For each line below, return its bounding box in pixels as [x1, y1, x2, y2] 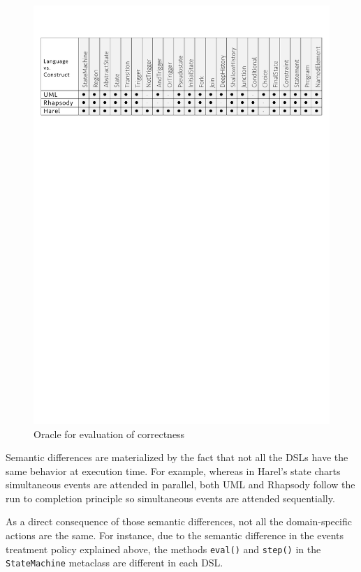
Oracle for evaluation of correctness [34, 426, 185, 441]
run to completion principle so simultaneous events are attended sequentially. [6, 490, 335, 505]
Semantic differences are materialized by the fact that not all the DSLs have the [6, 450, 348, 465]
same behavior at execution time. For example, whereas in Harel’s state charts [6, 463, 341, 478]
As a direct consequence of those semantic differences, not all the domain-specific [6, 514, 352, 529]
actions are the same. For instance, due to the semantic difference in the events [6, 528, 344, 543]
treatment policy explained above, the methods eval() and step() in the [6, 541, 321, 556]
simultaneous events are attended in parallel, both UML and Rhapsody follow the [6, 477, 355, 492]
